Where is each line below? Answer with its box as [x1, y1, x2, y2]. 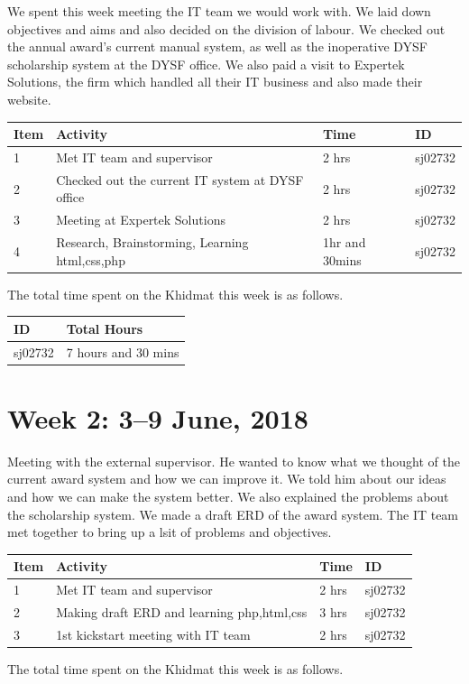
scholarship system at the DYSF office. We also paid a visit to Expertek [7, 54, 405, 73]
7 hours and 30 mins [66, 342, 179, 361]
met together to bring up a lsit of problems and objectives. [7, 522, 332, 541]
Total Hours [66, 319, 143, 337]
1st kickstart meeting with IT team [56, 624, 251, 643]
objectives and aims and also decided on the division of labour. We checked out [7, 19, 446, 38]
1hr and [322, 233, 366, 252]
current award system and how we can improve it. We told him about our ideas [7, 469, 446, 488]
